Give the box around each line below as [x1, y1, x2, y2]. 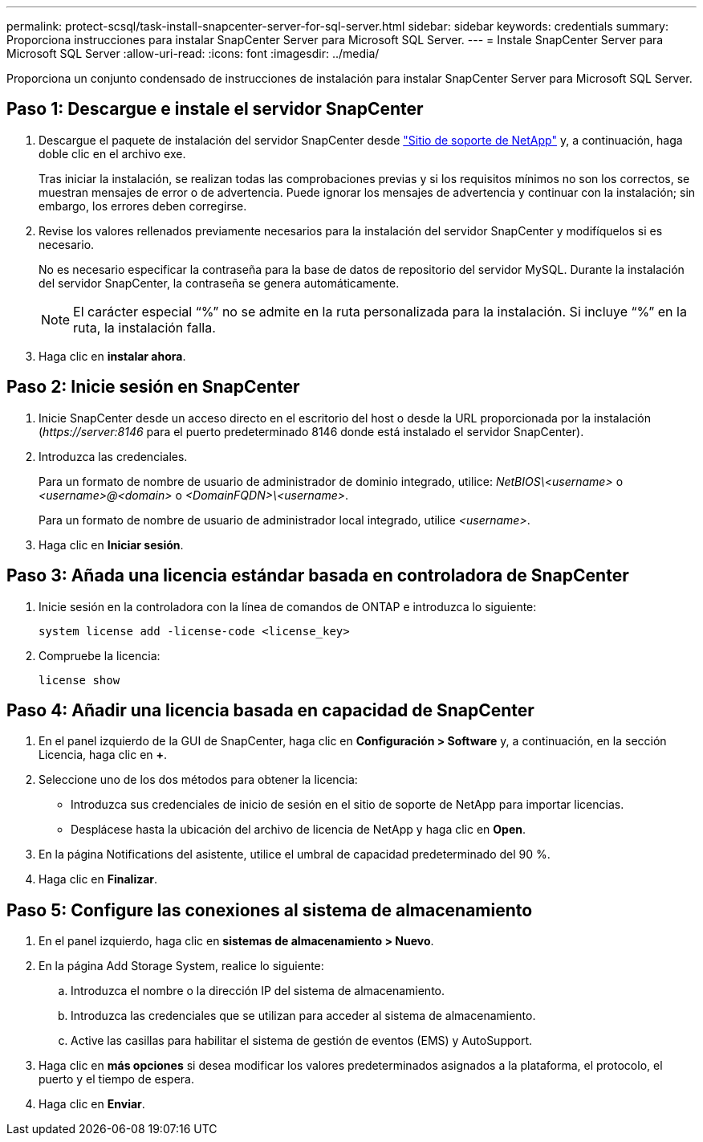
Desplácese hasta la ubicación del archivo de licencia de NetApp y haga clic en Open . [71, 822, 526, 837]
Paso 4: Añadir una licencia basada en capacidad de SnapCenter [6, 699, 534, 720]
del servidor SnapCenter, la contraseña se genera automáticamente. [39, 275, 400, 290]
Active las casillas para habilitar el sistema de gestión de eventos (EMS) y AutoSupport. [71, 1034, 533, 1048]
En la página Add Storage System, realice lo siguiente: [39, 959, 324, 973]
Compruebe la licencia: [39, 648, 161, 663]
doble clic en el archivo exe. [39, 146, 186, 161]
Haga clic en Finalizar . [39, 872, 158, 887]
